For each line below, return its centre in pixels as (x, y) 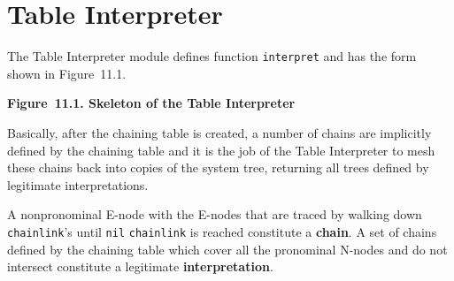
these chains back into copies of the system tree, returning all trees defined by (218, 167)
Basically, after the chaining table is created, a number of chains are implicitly (219, 132)
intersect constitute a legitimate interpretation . (140, 266)
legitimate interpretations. (78, 184)
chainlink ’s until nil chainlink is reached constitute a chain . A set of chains (222, 231)
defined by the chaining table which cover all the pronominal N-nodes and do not (227, 249)
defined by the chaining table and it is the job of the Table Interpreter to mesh (221, 150)
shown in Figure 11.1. (67, 73)
